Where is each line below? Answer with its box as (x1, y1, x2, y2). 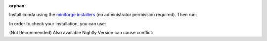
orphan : (9, 3, 26, 8)
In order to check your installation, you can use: (9, 20, 106, 26)
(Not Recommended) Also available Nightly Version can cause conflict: (9, 30, 153, 36)
